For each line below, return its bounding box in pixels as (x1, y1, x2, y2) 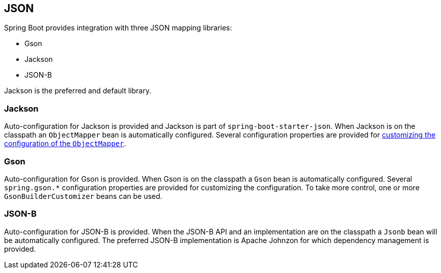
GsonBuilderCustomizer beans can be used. (4, 191, 162, 200)
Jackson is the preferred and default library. (4, 86, 151, 95)
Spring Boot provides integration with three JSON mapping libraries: (4, 23, 232, 32)
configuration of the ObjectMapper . (4, 139, 126, 148)
